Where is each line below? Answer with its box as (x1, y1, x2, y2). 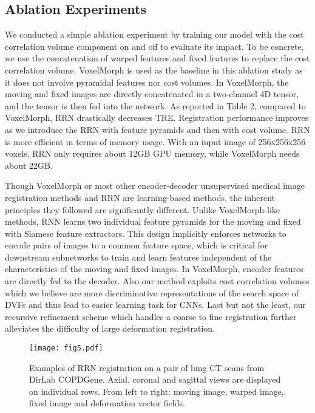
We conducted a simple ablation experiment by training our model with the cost (5, 28, 304, 41)
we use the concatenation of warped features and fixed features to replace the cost (5, 52, 310, 64)
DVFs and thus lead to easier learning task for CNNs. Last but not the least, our (5, 298, 306, 311)
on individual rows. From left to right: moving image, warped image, (29, 384, 284, 397)
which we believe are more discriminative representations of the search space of (5, 286, 299, 299)
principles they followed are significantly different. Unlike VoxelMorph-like (5, 203, 280, 216)
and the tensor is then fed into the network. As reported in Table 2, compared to (5, 99, 306, 112)
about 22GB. (5, 159, 53, 171)
